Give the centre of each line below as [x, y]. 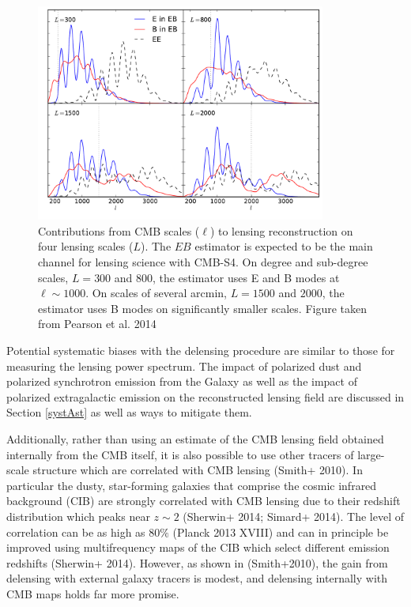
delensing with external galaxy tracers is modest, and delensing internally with [197, 578]
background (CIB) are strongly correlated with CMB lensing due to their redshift [204, 501]
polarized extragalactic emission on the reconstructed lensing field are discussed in [205, 396]
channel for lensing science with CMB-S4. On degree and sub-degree [203, 262]
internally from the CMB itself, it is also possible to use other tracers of [180, 454]
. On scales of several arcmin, [156, 293]
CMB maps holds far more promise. [93, 593]
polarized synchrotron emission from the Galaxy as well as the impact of [182, 381]
